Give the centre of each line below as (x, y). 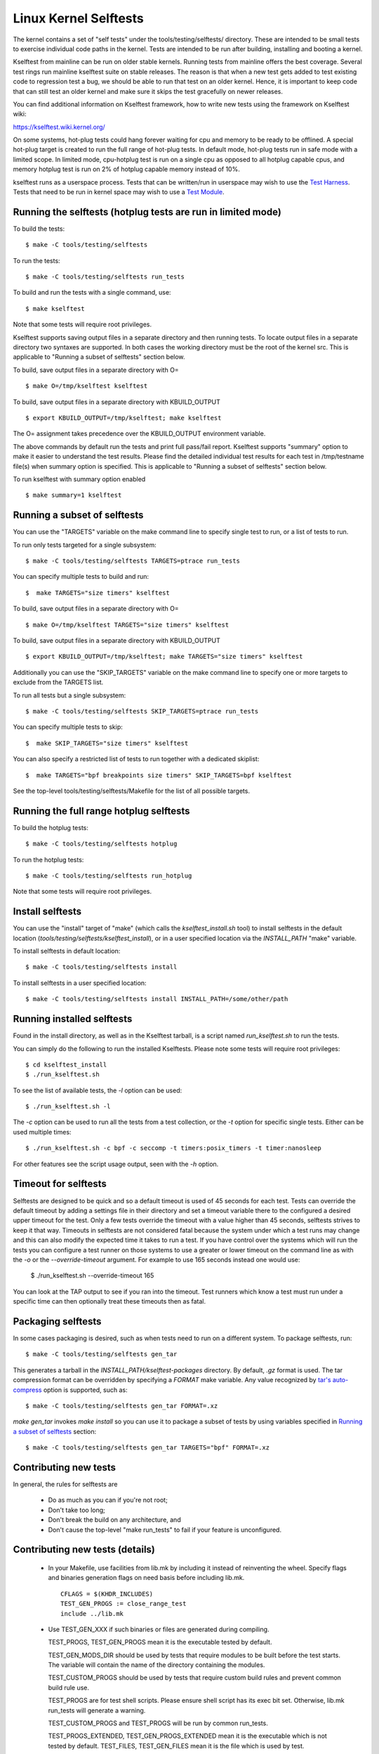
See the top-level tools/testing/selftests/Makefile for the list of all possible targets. (132, 791)
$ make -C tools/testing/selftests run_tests (105, 277)
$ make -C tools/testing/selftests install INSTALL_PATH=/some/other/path (157, 999)
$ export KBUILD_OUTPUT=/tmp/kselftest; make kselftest (124, 418)
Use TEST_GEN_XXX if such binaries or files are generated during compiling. (159, 1629)
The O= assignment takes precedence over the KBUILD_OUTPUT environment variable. (139, 434)
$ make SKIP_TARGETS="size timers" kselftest (107, 743)
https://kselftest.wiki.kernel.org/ (59, 127)
